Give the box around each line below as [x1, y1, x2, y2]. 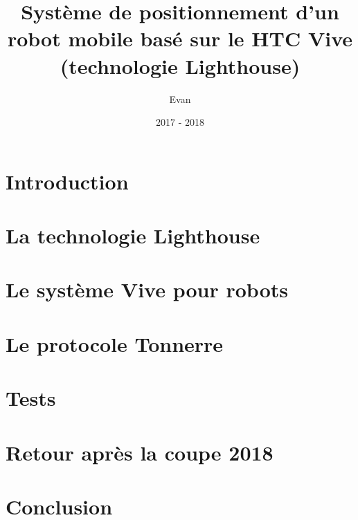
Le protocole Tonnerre [6, 329, 224, 357]
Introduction [6, 167, 129, 195]
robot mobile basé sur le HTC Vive [7, 24, 353, 53]
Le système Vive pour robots [6, 275, 288, 304]
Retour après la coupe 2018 [6, 438, 274, 466]
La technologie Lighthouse [6, 221, 260, 250]
